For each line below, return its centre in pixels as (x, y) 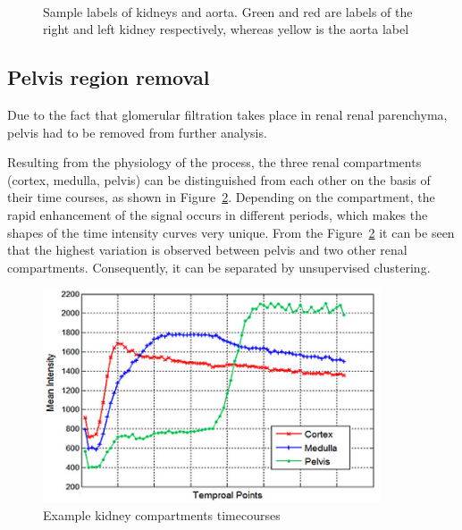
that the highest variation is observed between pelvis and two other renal (207, 250)
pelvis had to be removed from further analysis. (137, 132)
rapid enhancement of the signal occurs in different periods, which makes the (218, 214)
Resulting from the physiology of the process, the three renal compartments (214, 162)
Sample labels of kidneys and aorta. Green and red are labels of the (228, 11)
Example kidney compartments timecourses (162, 515)
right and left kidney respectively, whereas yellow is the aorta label (226, 29)
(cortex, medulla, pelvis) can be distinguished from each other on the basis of (219, 179)
